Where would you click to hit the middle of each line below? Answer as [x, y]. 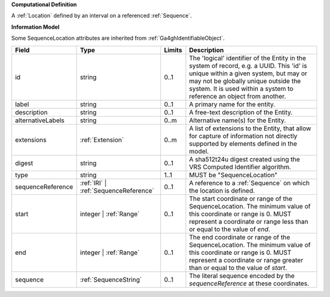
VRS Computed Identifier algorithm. [240, 167]
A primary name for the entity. [232, 104]
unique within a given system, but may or [248, 73]
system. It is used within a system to [241, 89]
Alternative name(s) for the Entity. [238, 120]
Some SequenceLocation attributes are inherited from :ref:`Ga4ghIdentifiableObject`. [118, 38]
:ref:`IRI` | [93, 183]
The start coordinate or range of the [241, 199]
